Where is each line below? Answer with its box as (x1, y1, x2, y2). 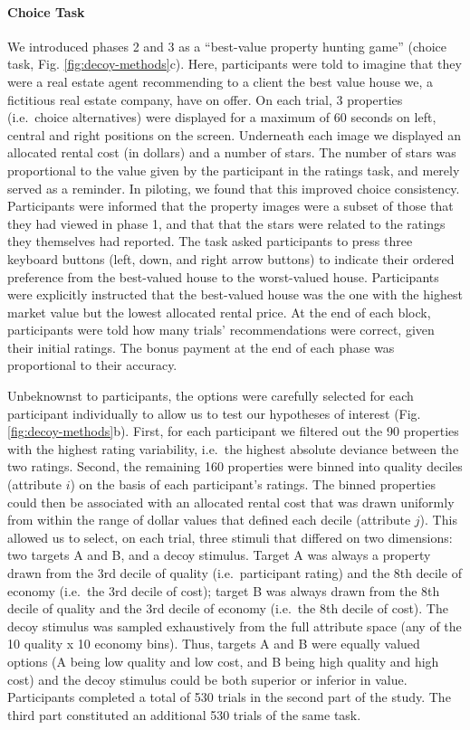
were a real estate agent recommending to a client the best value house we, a (7, 71, 434, 90)
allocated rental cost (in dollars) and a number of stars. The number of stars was (7, 143, 456, 162)
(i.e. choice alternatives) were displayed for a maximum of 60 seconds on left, (7, 108, 436, 127)
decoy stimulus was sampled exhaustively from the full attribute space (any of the (7, 616, 462, 635)
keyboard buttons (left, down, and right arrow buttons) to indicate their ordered (7, 249, 455, 268)
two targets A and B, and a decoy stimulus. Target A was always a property (7, 545, 431, 564)
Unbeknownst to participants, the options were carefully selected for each (7, 386, 414, 405)
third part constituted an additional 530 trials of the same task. (7, 705, 361, 724)
